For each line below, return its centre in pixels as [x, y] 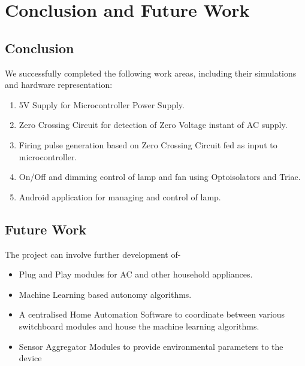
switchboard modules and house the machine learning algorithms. [139, 326]
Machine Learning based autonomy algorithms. [105, 294]
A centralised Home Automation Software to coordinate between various [152, 314]
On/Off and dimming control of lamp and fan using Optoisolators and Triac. [160, 177]
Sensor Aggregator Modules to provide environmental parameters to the [151, 346]
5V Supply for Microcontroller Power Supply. [102, 104]
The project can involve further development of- [93, 254]
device [30, 358]
